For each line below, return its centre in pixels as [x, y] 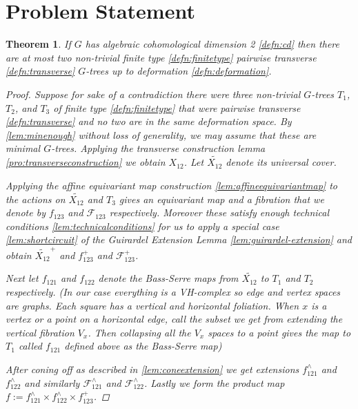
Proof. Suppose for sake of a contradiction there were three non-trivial [153, 94]
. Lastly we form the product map [214, 382]
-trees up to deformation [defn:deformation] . [179, 71]
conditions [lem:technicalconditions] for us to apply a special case [142, 226]
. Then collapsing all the [139, 332]
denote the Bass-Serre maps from [168, 278]
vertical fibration [40, 332]
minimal [23, 148]
